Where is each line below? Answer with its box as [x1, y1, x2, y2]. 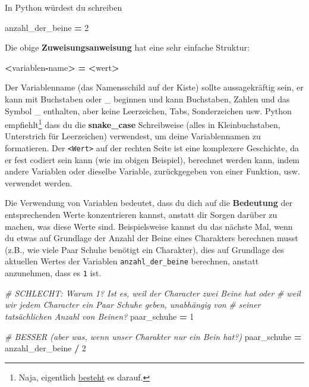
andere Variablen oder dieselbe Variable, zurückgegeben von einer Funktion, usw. [5, 165, 300, 177]
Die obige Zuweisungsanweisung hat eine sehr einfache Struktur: [5, 41, 250, 54]
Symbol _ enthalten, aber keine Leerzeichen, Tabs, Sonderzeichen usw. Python [5, 104, 292, 117]
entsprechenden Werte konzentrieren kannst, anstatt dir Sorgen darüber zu [5, 208, 278, 221]
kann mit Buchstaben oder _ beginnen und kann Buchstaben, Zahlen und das [5, 92, 290, 105]
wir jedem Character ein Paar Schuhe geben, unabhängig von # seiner [5, 298, 261, 311]
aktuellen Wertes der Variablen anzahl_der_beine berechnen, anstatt [5, 255, 259, 267]
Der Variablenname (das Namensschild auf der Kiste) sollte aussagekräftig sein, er [5, 81, 304, 93]
